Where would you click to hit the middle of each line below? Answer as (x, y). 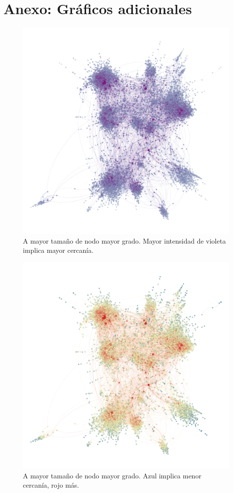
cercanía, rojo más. (51, 485)
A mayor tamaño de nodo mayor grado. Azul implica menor (112, 475)
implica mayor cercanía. (58, 250)
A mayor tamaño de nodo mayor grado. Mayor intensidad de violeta (125, 240)
